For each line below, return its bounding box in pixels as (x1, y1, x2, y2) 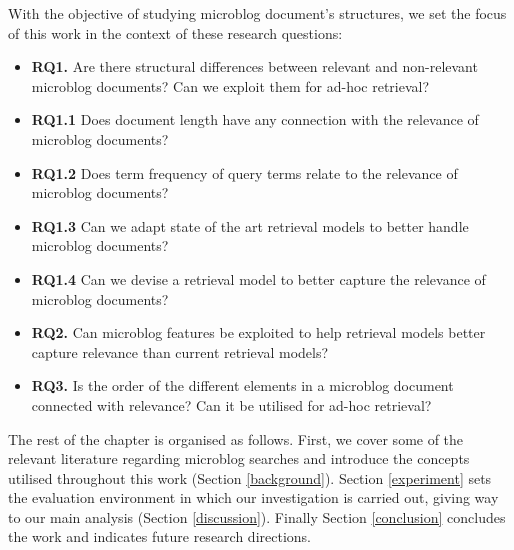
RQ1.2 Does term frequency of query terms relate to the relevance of (31, 162, 458, 183)
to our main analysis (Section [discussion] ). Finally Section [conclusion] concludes (8, 506, 506, 527)
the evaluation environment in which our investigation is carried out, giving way (8, 487, 499, 508)
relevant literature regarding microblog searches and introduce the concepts (8, 448, 470, 469)
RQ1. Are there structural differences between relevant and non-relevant (31, 56, 478, 77)
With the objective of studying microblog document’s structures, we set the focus (8, 3, 507, 23)
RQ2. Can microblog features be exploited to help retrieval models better (31, 322, 486, 343)
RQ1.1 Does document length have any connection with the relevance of (31, 109, 479, 130)
